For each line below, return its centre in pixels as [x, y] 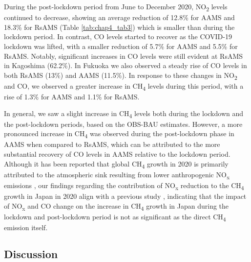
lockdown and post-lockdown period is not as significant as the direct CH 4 [115, 217]
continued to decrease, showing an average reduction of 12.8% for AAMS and [119, 17]
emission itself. [26, 227]
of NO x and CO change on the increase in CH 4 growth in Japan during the [116, 206]
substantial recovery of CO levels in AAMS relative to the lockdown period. [117, 154]
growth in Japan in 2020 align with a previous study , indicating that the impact [125, 196]
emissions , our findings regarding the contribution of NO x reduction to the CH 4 [124, 186]
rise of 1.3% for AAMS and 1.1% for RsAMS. [72, 96]
